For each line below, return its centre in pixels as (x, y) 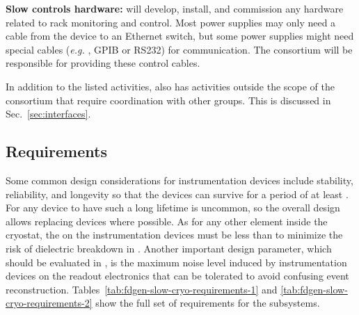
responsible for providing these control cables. (103, 63)
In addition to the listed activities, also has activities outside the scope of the (170, 86)
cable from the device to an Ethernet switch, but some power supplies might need (180, 36)
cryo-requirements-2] (49, 303)
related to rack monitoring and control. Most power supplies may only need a (171, 22)
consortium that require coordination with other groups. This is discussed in (168, 100)
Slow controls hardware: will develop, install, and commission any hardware (175, 8)
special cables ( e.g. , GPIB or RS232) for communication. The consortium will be (179, 49)
